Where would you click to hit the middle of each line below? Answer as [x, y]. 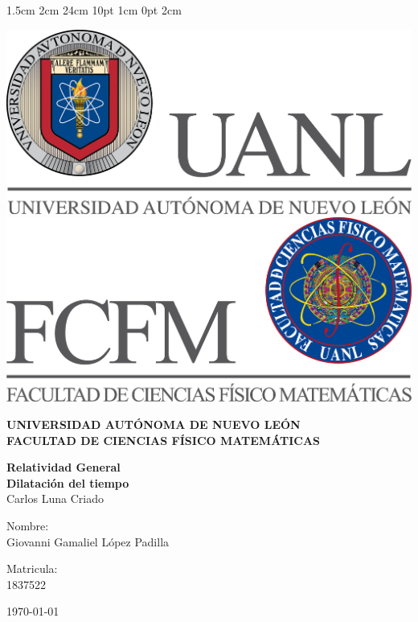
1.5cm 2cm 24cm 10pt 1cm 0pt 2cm [94, 10]
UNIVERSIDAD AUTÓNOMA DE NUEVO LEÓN [154, 424]
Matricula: [32, 568]
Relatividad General [64, 467]
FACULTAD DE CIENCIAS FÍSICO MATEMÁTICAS [164, 440]
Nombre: [28, 525]
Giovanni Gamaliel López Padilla [88, 541]
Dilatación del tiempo [68, 482]
